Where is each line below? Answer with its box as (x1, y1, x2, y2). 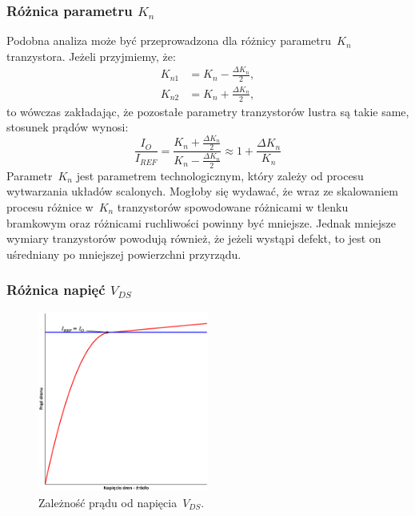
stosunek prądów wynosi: (6, 119, 129, 135)
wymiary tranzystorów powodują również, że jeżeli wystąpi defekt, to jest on (6, 230, 381, 247)
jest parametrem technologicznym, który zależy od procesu (76, 167, 364, 183)
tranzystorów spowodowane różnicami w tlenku (117, 198, 349, 215)
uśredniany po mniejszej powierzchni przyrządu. (6, 245, 241, 262)
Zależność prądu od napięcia (38, 494, 178, 510)
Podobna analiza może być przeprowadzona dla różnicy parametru (6, 32, 332, 49)
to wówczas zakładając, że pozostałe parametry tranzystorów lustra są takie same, (6, 103, 409, 119)
